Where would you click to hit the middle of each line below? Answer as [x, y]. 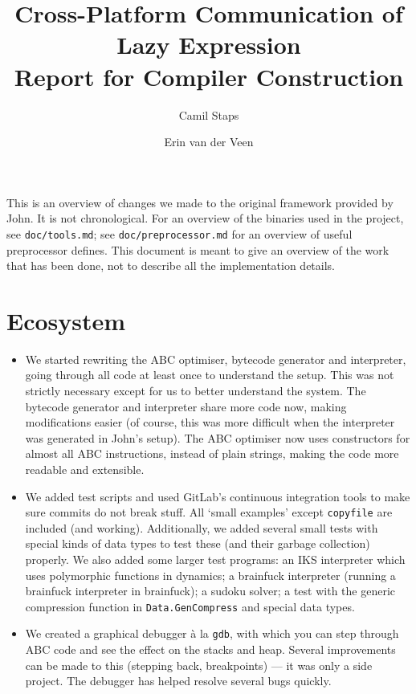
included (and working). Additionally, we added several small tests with [202, 527]
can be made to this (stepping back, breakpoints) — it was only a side [199, 665]
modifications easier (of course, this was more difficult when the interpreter [210, 422]
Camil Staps [209, 114]
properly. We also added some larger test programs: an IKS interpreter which [215, 559]
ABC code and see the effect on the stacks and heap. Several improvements [210, 649]
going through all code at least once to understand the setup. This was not [210, 375]
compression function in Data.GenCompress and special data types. [190, 606]
